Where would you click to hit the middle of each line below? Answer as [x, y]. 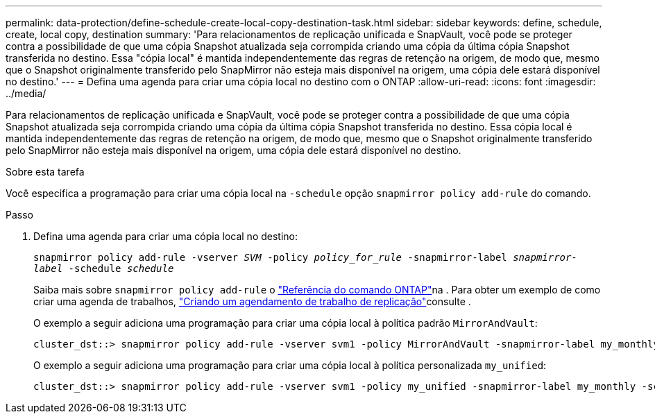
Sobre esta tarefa [45, 172]
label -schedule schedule [104, 268]
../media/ [26, 93]
